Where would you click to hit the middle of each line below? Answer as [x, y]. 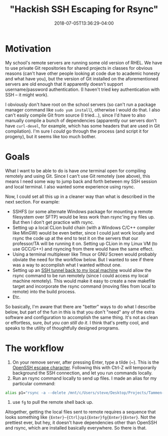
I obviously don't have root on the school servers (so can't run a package [80, 104]
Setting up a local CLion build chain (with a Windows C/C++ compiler [83, 228]
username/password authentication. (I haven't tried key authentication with [82, 89]
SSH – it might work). [27, 94]
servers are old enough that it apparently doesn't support [64, 84]
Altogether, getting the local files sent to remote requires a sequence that [80, 412]
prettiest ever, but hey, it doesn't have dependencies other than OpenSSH [81, 422]
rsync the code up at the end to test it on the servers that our [75, 238]
